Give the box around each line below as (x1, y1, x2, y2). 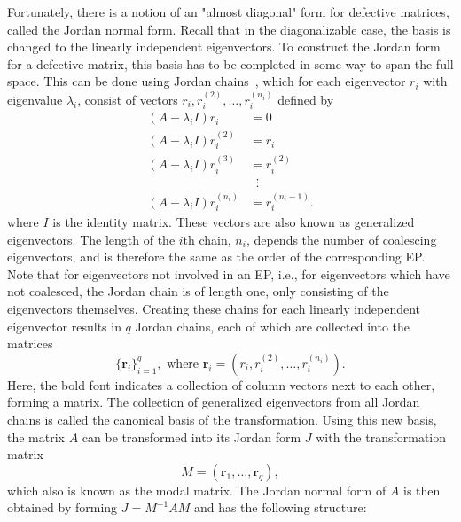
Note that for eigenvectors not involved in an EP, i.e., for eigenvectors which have (7, 264, 450, 283)
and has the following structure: (193, 498, 367, 517)
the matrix (7, 427, 65, 446)
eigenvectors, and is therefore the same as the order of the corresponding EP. (7, 247, 426, 266)
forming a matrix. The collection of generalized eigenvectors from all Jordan (7, 393, 420, 411)
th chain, (183, 230, 231, 248)
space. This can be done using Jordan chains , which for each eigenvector (7, 72, 406, 90)
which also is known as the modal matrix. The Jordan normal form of (7, 480, 387, 499)
